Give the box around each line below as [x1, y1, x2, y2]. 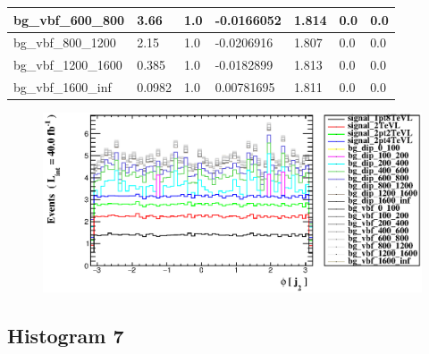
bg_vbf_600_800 [13, 10, 125, 29]
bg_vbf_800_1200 [13, 33, 116, 52]
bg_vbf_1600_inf [13, 78, 112, 97]
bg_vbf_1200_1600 [13, 55, 122, 74]
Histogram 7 [7, 322, 124, 350]
